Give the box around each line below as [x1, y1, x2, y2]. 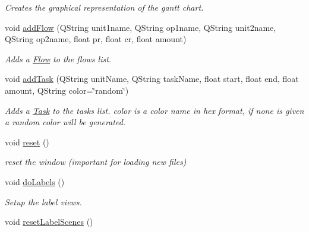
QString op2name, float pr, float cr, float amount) [5, 33, 187, 45]
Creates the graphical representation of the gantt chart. [5, 1, 204, 13]
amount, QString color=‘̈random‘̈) [5, 84, 129, 96]
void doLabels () [5, 175, 65, 187]
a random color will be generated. [5, 116, 126, 128]
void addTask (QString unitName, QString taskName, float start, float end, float [5, 72, 299, 85]
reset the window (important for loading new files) [5, 155, 187, 168]
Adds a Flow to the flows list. [5, 52, 112, 65]
